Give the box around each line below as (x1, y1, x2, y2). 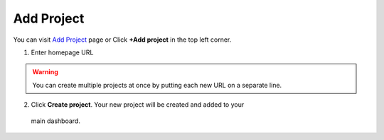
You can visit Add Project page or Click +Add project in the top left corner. (13, 35, 232, 44)
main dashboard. (31, 117, 81, 125)
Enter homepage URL (31, 48, 94, 57)
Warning (32, 68, 58, 76)
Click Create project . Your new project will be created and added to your (31, 100, 245, 109)
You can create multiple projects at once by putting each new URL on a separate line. (32, 81, 282, 89)
